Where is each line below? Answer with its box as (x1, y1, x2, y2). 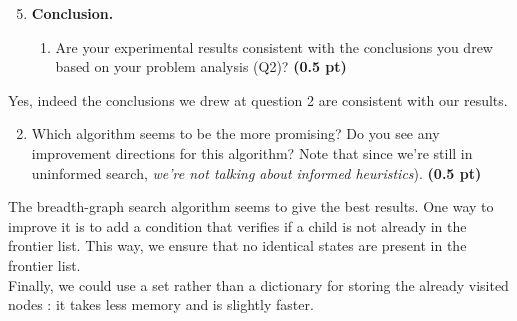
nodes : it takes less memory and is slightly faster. (8, 294, 314, 315)
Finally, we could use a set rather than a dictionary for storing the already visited (8, 274, 509, 295)
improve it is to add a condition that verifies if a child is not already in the (8, 215, 467, 236)
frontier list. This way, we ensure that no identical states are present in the (8, 235, 467, 256)
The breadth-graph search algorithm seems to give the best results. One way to (8, 196, 494, 217)
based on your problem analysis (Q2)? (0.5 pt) (55, 56, 347, 77)
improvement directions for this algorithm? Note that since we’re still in (31, 142, 473, 163)
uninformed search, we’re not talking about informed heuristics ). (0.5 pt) (31, 162, 482, 183)
